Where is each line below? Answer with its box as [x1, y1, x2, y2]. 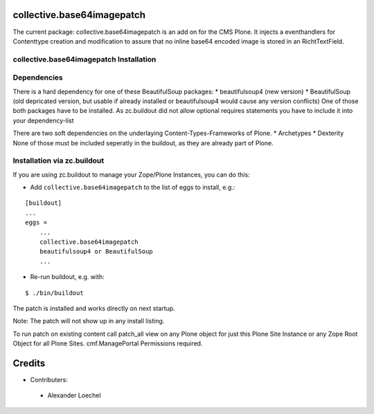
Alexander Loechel [47, 391, 101, 399]
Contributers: [30, 376, 69, 384]
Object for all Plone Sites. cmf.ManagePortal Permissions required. [12, 339, 203, 348]
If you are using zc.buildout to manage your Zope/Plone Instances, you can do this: [12, 170, 250, 179]
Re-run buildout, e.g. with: [30, 273, 105, 281]
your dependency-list [12, 116, 74, 125]
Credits [12, 357, 46, 369]
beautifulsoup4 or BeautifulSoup [39, 248, 154, 255]
